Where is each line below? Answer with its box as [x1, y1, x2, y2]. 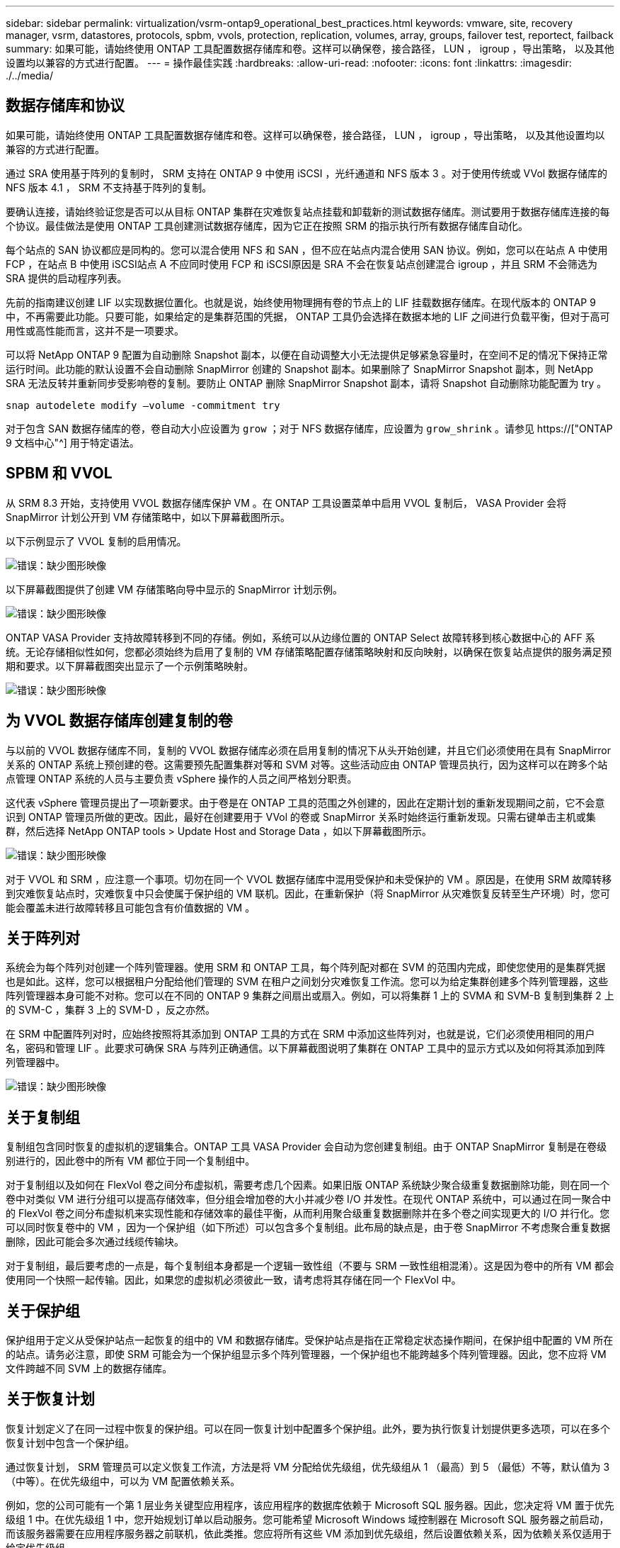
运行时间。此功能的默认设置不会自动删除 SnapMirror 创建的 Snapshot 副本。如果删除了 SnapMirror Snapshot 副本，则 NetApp [6, 362, 594, 375]
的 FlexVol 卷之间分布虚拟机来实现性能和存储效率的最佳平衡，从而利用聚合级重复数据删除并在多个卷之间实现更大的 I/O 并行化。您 [6, 1207, 610, 1220]
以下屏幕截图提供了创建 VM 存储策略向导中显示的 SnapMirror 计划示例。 [6, 583, 343, 595]
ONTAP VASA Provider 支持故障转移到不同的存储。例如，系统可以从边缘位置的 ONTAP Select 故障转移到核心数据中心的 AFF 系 [6, 631, 595, 644]
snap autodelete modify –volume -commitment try [6, 399, 280, 411]
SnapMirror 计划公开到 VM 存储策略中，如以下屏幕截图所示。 [6, 510, 291, 523]
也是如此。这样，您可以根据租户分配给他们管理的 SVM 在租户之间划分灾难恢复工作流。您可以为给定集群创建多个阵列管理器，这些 [6, 975, 609, 988]
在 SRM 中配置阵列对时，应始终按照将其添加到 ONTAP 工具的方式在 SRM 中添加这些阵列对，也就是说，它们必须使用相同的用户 [6, 1028, 595, 1041]
